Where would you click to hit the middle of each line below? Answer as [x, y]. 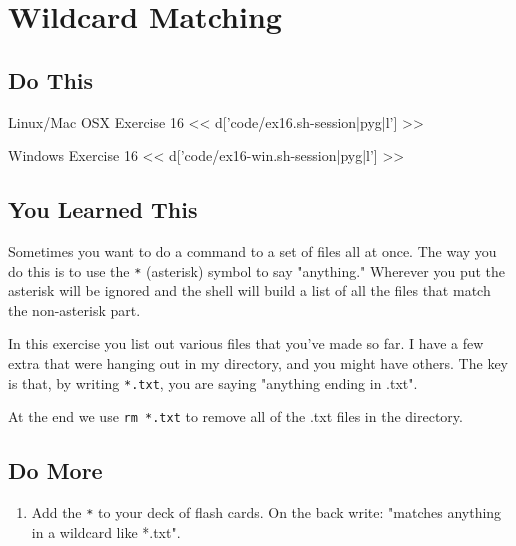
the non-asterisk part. [74, 309]
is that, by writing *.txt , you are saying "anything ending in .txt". [213, 382]
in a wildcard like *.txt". [106, 531]
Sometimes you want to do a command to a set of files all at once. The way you [252, 250]
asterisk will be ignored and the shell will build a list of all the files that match [249, 290]
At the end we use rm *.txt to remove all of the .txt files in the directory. [235, 416]
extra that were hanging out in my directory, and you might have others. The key [258, 363]
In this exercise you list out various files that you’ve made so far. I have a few [246, 343]
